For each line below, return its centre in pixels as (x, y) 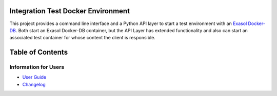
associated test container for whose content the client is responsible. (83, 38)
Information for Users (37, 67)
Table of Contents (39, 52)
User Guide (34, 77)
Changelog (34, 84)
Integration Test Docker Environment (70, 11)
